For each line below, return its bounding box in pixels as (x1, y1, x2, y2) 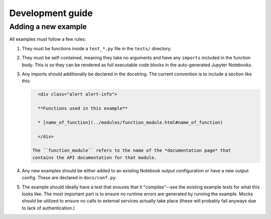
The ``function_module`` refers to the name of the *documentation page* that (32, 148, 231, 153)
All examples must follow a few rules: (9, 36, 86, 42)
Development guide (9, 8, 93, 19)
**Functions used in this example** (38, 105, 128, 112)
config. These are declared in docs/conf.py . (22, 175, 117, 181)
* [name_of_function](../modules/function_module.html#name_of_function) (38, 120, 223, 125)
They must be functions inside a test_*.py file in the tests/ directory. (22, 45, 172, 51)
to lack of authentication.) (22, 205, 75, 211)
